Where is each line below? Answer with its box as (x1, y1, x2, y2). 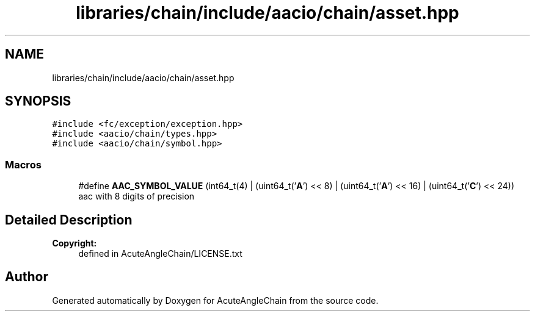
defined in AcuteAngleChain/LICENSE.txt (78, 248, 242, 259)
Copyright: (52, 238, 97, 249)
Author (5, 269, 48, 285)
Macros (5, 158, 42, 171)
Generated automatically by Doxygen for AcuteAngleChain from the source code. (52, 295, 379, 306)
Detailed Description (5, 212, 133, 228)
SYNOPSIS (5, 93, 71, 109)
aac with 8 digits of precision (78, 191, 195, 202)
